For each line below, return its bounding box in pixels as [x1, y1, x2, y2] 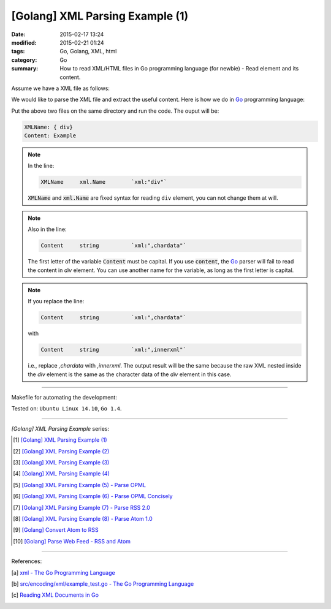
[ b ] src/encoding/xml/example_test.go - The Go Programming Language [11, 580, 194, 588]
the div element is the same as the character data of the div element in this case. [28, 371, 232, 378]
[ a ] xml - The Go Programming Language [11, 569, 116, 576]
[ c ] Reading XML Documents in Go [11, 591, 99, 599]
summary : [11, 65, 39, 72]
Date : [11, 31, 26, 38]
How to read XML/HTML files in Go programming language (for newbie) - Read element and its [59, 65, 299, 72]
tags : [11, 48, 25, 55]
